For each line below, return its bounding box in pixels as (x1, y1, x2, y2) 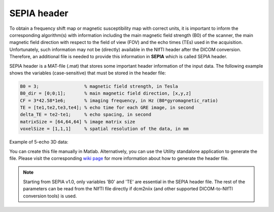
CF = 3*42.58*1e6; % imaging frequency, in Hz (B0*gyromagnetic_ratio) (20, 98, 218, 103)
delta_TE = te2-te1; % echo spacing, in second (20, 112, 152, 117)
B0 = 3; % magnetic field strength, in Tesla (20, 83, 178, 89)
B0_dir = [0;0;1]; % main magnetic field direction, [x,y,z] (20, 91, 192, 96)
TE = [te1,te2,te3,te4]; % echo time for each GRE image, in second (20, 105, 194, 111)
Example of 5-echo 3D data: (9, 139, 68, 145)
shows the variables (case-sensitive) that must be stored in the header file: (9, 70, 166, 76)
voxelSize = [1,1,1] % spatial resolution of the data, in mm (20, 126, 189, 132)
